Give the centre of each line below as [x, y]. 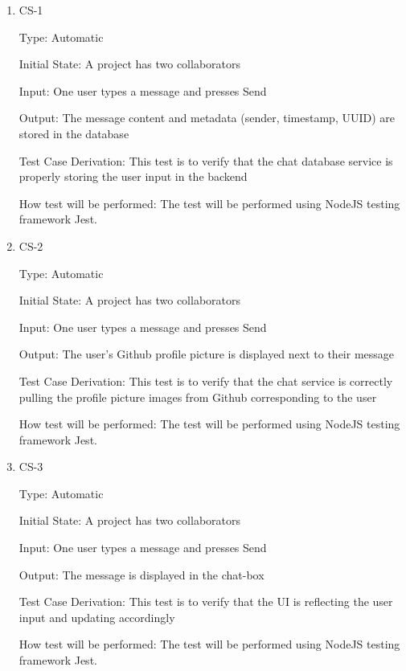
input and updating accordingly [97, 617]
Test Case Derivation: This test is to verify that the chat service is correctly [206, 381]
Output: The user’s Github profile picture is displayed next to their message [207, 354]
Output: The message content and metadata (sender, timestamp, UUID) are [207, 118]
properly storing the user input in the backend [133, 176]
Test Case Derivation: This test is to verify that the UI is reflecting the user [206, 601]
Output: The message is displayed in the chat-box [141, 574]
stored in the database [74, 133]
